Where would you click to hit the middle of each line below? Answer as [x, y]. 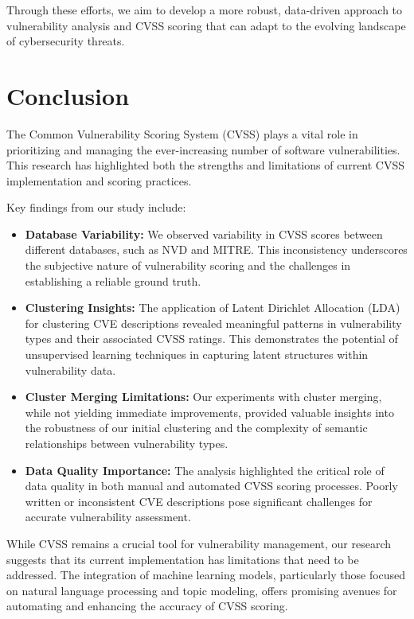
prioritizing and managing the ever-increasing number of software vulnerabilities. [203, 149]
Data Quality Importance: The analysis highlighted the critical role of [205, 470]
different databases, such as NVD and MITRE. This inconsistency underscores [216, 249]
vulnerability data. [70, 370]
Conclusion [68, 95]
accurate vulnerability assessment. [108, 517]
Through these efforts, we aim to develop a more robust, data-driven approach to [205, 10]
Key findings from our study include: [96, 207]
